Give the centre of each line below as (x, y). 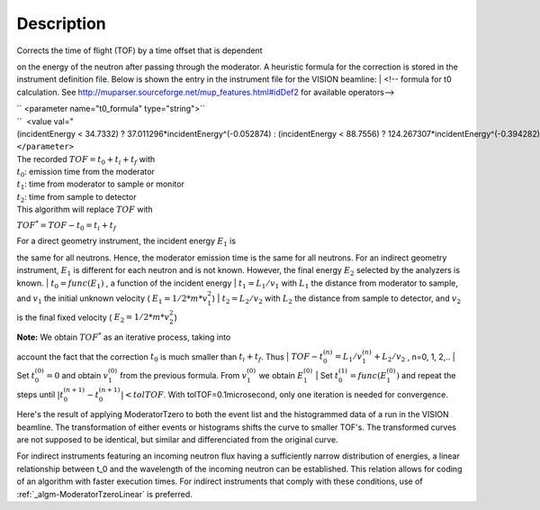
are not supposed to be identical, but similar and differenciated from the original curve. (177, 440)
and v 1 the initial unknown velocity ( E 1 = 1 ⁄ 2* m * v (112, 299)
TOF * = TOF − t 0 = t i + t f (67, 225)
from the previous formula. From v (184, 375)
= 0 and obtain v (77, 375)
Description (62, 23)
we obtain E (281, 375)
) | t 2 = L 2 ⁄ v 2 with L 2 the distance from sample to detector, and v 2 (337, 299)
